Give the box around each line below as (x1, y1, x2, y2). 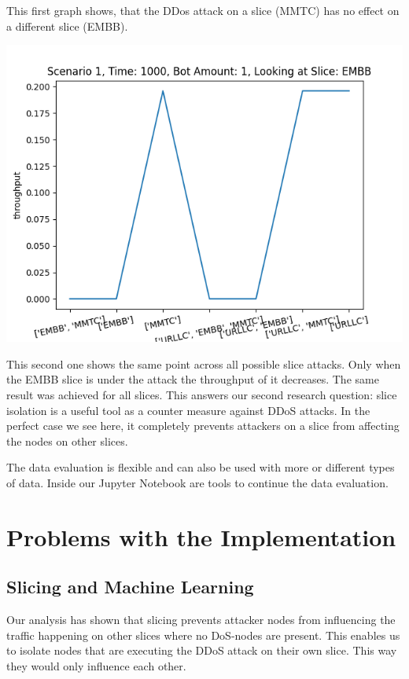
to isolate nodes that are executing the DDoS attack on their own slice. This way (6, 642, 397, 659)
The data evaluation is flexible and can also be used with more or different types (6, 459, 395, 475)
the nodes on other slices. (6, 432, 128, 449)
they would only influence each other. (6, 657, 186, 673)
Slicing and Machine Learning (6, 574, 254, 599)
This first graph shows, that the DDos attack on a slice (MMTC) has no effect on (6, 2, 400, 18)
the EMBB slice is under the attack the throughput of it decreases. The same (6, 371, 379, 387)
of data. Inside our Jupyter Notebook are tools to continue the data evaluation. (6, 474, 389, 490)
